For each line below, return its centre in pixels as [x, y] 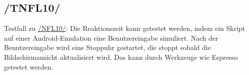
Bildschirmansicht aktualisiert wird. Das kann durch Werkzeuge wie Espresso [121, 57]
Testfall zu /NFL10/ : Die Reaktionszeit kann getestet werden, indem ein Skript [124, 28]
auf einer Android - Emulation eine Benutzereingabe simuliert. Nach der [111, 37]
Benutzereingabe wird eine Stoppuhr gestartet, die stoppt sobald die [107, 47]
